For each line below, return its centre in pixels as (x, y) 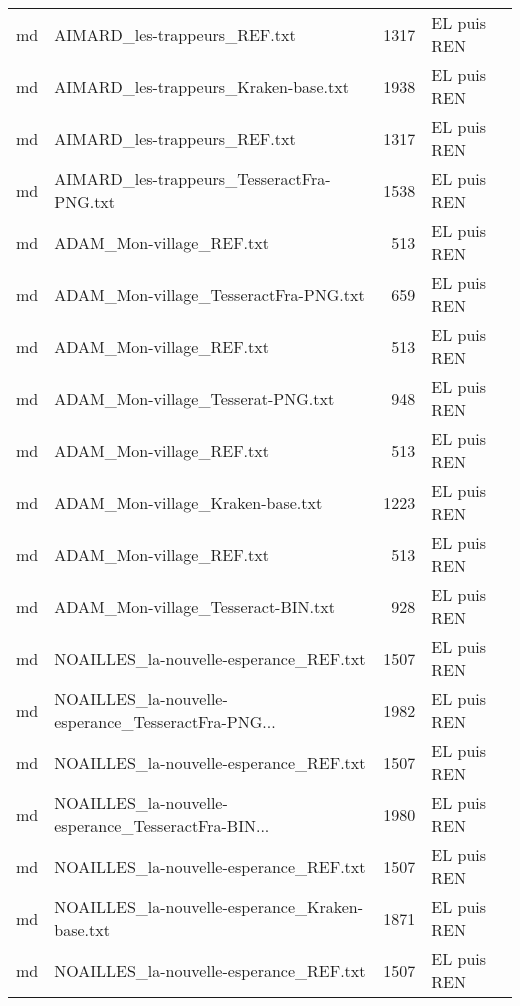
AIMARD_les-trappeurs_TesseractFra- (192, 178)
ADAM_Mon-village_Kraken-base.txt (188, 502)
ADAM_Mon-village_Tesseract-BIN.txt (194, 606)
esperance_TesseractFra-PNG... (165, 721)
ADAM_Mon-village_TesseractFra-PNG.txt (209, 294)
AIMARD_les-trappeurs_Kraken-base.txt (201, 86)
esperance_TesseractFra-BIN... (162, 825)
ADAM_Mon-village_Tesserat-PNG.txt (194, 398)
